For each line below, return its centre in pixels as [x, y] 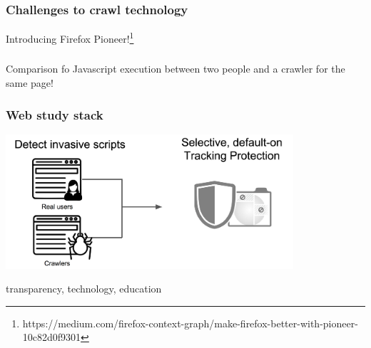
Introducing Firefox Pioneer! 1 [70, 37]
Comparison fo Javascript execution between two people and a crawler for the [176, 69]
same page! [30, 82]
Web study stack [55, 114]
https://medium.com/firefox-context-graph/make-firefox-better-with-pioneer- [190, 323]
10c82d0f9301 [52, 337]
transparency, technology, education [84, 289]
